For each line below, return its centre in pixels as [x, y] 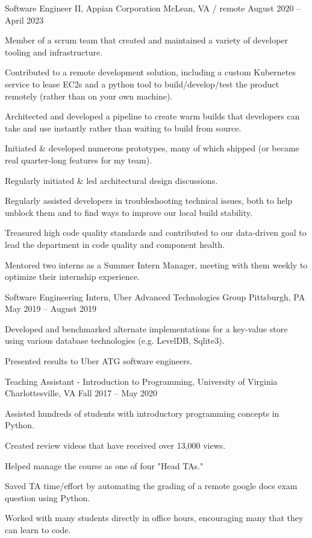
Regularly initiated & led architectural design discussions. [111, 180]
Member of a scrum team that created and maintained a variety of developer [147, 40]
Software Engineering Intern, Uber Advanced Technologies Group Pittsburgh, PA [155, 296]
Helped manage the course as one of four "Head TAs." [104, 465]
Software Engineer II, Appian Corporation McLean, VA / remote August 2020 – [153, 8]
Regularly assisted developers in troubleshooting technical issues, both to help [149, 201]
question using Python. [48, 497]
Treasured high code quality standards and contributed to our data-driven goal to [156, 233]
